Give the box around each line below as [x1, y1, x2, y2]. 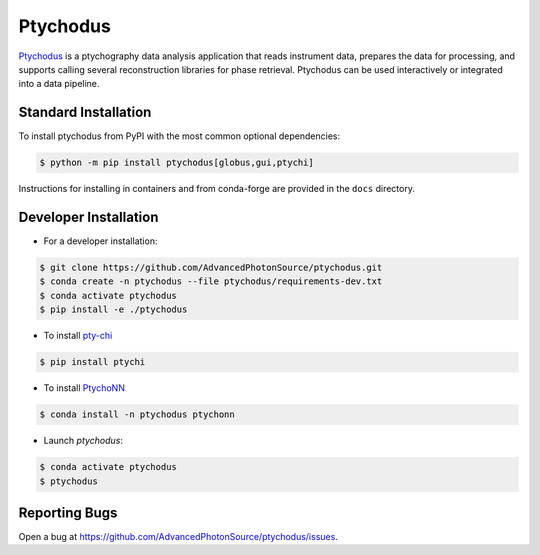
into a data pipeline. [18, 78, 100, 90]
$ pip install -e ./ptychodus [39, 304, 188, 315]
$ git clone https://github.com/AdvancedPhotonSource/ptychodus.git [39, 262, 383, 274]
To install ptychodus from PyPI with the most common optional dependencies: [18, 130, 340, 142]
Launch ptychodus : [43, 435, 124, 447]
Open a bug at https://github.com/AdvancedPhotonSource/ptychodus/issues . [18, 531, 339, 543]
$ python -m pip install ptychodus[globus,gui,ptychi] [39, 157, 314, 169]
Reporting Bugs [18, 504, 118, 521]
